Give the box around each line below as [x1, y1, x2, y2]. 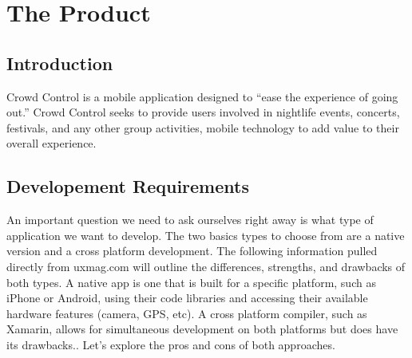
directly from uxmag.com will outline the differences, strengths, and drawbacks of [6, 258, 406, 274]
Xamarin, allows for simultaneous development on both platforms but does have [6, 321, 398, 337]
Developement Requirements [6, 174, 249, 199]
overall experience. [6, 135, 97, 151]
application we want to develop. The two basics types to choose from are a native [6, 226, 405, 243]
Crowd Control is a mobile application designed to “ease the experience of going [6, 88, 398, 104]
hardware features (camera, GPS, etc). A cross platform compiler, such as [6, 305, 367, 321]
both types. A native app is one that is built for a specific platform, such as [6, 273, 376, 290]
